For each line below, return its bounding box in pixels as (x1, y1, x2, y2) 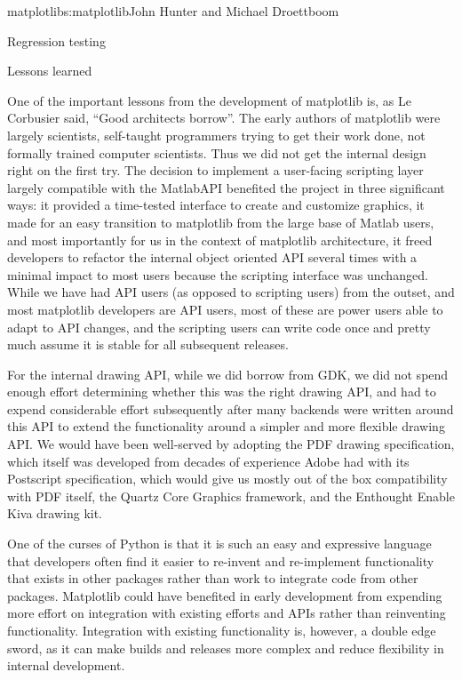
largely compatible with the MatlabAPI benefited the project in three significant (7, 178, 445, 196)
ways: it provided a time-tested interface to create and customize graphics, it (7, 196, 425, 214)
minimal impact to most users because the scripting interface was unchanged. (7, 265, 428, 284)
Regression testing (7, 31, 106, 50)
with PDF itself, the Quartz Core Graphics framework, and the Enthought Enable (7, 486, 455, 505)
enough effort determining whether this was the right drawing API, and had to (7, 382, 436, 401)
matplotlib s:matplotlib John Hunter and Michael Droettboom (7, 2, 339, 20)
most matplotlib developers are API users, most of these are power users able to (7, 300, 443, 318)
